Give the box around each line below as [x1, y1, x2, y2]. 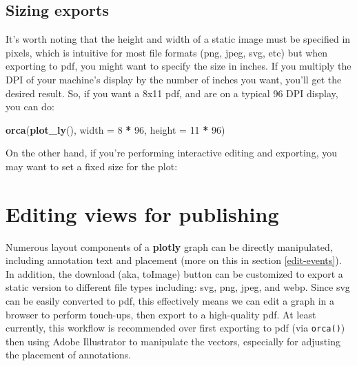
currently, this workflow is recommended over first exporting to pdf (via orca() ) [6, 321, 345, 335]
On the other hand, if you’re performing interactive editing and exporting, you [6, 145, 337, 160]
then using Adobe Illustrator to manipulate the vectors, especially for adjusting [6, 334, 340, 348]
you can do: [6, 99, 54, 114]
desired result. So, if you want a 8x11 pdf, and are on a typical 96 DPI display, [6, 85, 338, 100]
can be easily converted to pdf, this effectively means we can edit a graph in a [6, 294, 335, 308]
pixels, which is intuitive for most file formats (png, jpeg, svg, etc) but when [6, 45, 328, 59]
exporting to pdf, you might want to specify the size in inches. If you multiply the [6, 59, 351, 73]
